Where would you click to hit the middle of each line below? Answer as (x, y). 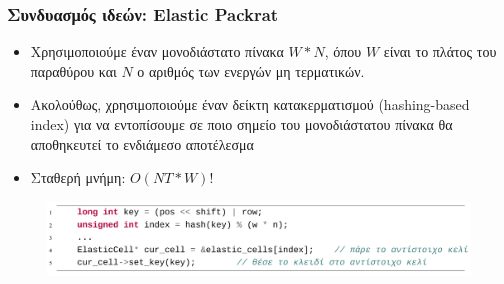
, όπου (343, 51)
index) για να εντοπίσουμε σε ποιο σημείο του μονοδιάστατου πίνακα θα (241, 124)
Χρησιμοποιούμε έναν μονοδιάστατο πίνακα (157, 51)
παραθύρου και (73, 70)
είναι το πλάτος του (440, 51)
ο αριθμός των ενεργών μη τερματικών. (251, 70)
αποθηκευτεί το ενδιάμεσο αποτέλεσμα (142, 143)
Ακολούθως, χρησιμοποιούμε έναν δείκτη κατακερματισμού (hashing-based (250, 104)
